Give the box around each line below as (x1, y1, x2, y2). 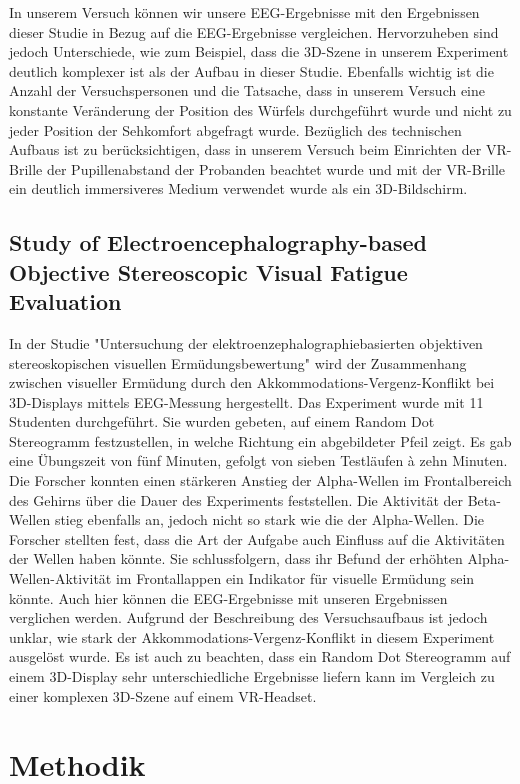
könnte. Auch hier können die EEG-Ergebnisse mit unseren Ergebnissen (9, 587, 448, 608)
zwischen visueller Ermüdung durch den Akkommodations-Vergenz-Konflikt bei (9, 372, 495, 393)
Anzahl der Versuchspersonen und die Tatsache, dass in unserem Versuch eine (9, 80, 486, 101)
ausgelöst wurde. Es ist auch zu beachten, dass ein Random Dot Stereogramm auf (9, 646, 511, 667)
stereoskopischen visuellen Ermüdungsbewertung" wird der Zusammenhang (9, 352, 467, 373)
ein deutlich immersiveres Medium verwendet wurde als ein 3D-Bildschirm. (9, 178, 468, 199)
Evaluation (9, 286, 122, 317)
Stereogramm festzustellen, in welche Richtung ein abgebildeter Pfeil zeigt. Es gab (9, 430, 512, 451)
